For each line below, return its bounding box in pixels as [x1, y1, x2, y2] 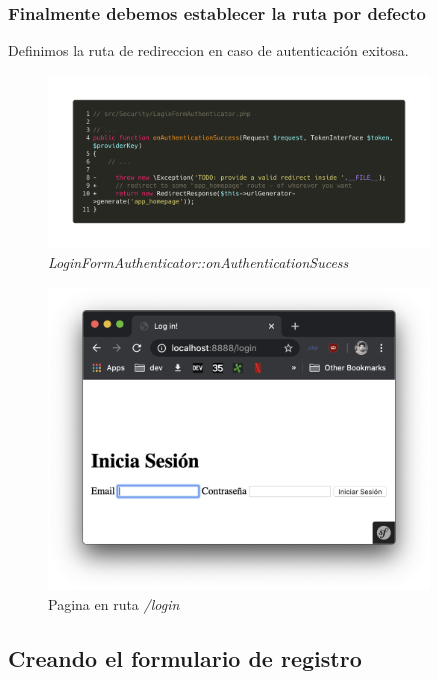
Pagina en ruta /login [48, 593, 180, 614]
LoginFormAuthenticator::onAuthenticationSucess [48, 252, 349, 273]
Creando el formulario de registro [8, 642, 362, 673]
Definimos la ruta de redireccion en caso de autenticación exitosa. [8, 40, 409, 61]
